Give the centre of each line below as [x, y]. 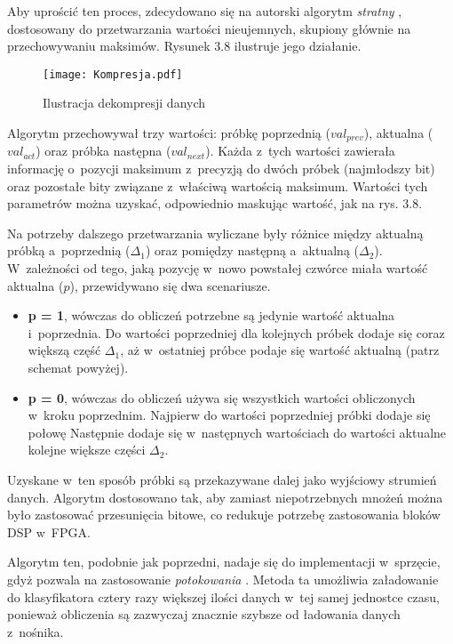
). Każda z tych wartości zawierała [300, 151]
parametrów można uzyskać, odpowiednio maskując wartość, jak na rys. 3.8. [215, 203]
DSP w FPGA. [49, 531]
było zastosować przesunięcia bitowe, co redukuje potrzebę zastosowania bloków [224, 515]
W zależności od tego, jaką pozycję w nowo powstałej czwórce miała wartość [218, 268]
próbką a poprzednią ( [69, 250]
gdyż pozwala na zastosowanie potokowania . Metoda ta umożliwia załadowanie [223, 579]
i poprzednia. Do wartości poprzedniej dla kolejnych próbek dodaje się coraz [236, 332]
